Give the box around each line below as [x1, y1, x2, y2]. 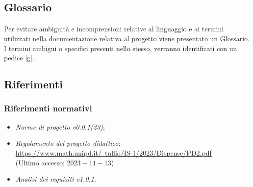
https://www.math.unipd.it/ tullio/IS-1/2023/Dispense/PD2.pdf [15, 147, 212, 158]
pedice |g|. [4, 53, 34, 63]
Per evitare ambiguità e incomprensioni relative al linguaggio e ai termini [4, 24, 224, 34]
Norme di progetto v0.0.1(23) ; [15, 121, 105, 132]
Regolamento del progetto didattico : [15, 138, 121, 148]
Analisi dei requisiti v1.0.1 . [15, 174, 96, 184]
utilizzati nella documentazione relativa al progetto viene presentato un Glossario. [4, 33, 250, 43]
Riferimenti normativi [4, 102, 92, 114]
